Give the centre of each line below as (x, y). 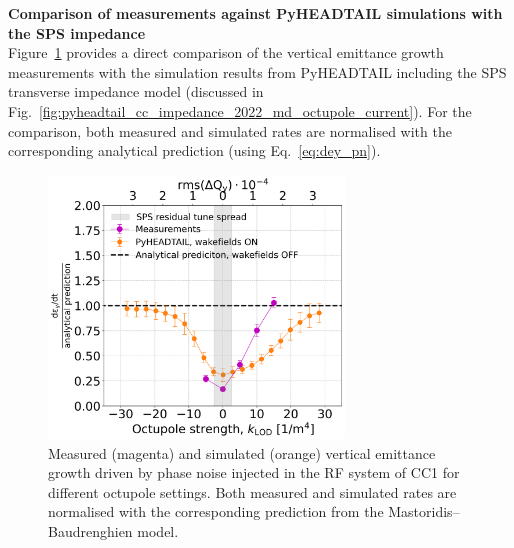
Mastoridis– (424, 511)
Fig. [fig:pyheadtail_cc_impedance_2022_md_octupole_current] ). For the (240, 110)
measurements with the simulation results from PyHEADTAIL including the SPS (257, 71)
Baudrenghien (90, 531)
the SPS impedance (77, 32)
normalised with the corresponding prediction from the (216, 511)
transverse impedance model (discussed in (136, 91)
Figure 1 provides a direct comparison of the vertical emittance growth (226, 52)
